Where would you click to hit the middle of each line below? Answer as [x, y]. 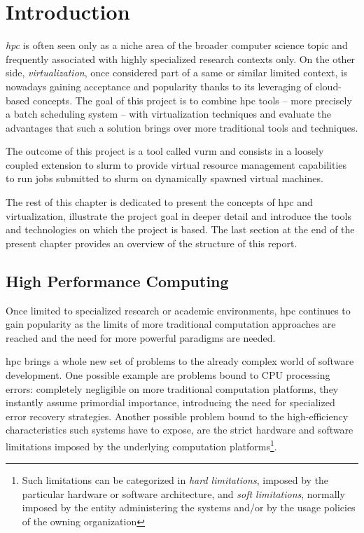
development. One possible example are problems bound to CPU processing [168, 375]
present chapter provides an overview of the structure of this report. [152, 243]
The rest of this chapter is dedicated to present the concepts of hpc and [159, 202]
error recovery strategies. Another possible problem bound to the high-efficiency [177, 416]
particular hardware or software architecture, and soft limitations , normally [183, 493]
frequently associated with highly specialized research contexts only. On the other [181, 58]
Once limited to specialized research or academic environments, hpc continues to [178, 310]
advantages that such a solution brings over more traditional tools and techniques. [182, 127]
